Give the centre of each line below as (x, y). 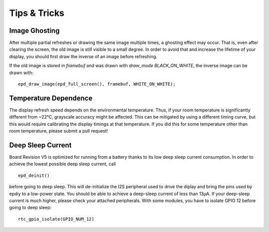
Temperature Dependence (51, 98)
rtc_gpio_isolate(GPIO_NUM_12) (56, 219)
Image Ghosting (34, 31)
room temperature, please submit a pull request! (59, 131)
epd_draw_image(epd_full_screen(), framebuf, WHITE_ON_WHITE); (97, 84)
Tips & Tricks (37, 13)
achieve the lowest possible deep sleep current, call (63, 164)
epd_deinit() (34, 175)
